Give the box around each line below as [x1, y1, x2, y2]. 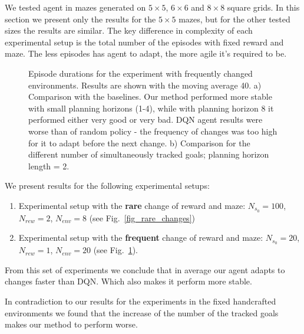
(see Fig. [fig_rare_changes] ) [89, 211, 195, 224]
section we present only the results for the [5, 12, 156, 25]
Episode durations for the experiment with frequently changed [28, 67, 253, 79]
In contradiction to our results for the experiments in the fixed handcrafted [5, 295, 276, 307]
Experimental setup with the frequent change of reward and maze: [18, 231, 263, 244]
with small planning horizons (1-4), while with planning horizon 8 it [28, 101, 274, 114]
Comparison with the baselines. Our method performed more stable [28, 90, 272, 103]
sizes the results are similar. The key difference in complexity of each [5, 24, 253, 37]
